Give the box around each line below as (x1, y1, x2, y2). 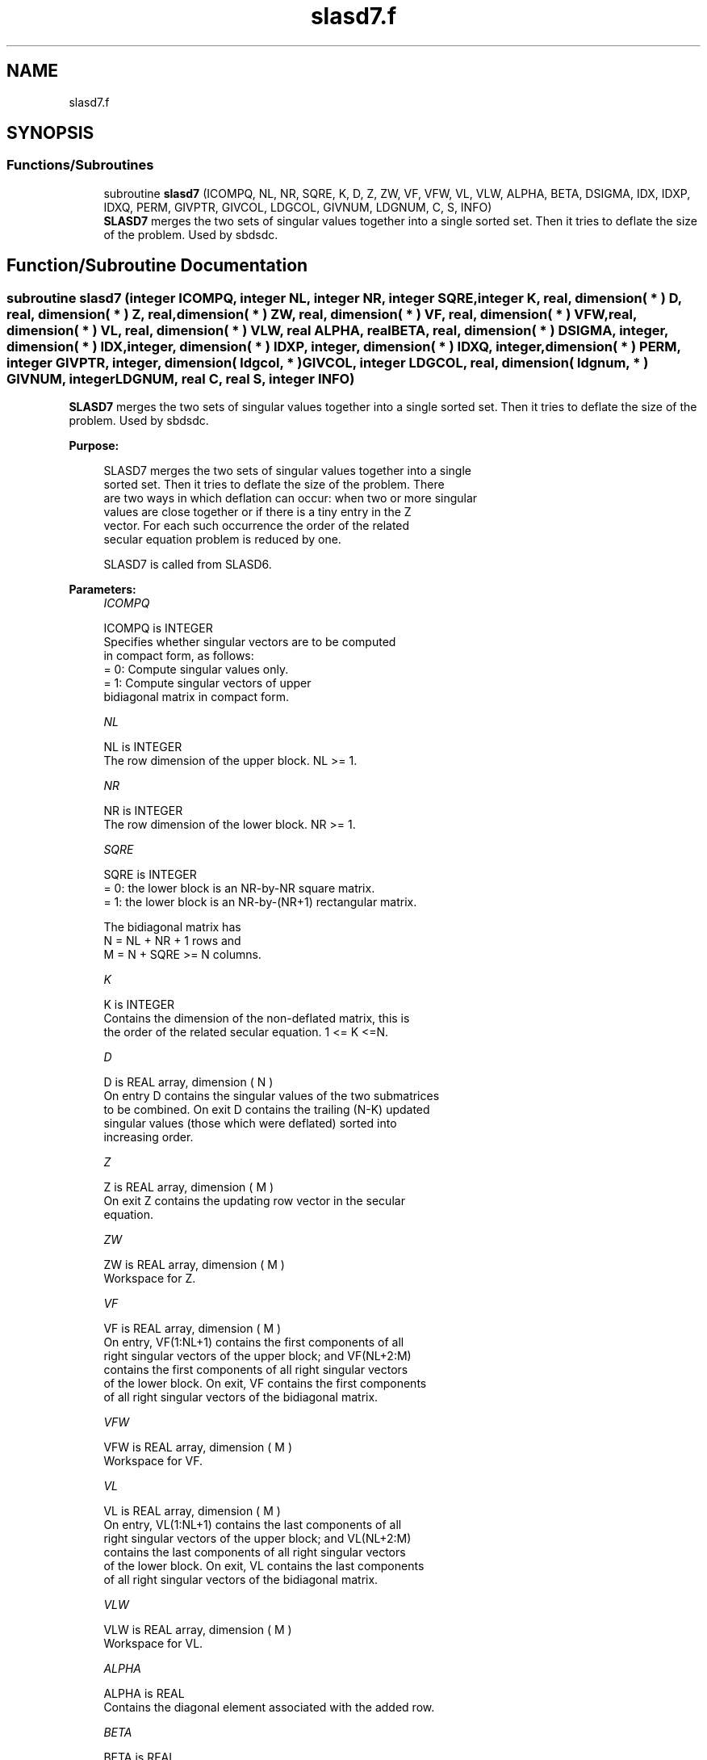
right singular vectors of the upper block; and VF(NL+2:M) (103, 1349, 412, 1363)
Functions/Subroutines (6, 157, 154, 174)
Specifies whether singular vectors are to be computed (103, 635, 396, 649)
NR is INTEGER (103, 804, 183, 818)
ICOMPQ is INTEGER (103, 621, 213, 636)
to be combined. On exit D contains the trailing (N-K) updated (103, 1103, 430, 1117)
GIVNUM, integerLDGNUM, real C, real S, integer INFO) (6, 370, 355, 387)
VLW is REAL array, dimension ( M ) (103, 1623, 292, 1637)
